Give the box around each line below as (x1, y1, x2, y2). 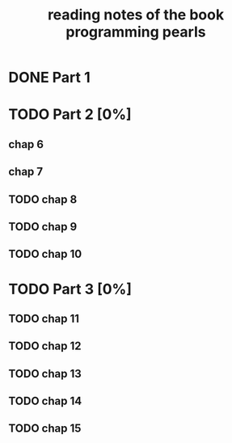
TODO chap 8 (8, 192, 78, 206)
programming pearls (65, 23, 206, 41)
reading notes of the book (47, 6, 225, 24)
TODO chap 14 (8, 394, 82, 408)
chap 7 (8, 165, 44, 179)
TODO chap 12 (8, 340, 82, 353)
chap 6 (8, 137, 44, 151)
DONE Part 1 (8, 69, 91, 86)
